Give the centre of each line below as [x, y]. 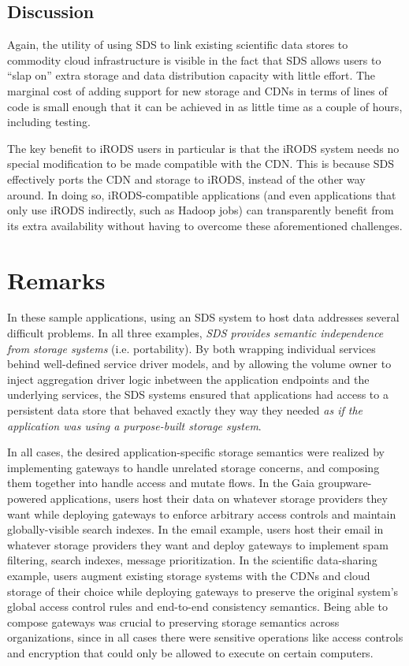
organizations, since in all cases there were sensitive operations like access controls [205, 637]
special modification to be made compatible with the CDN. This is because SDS [201, 164]
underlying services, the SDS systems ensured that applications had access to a [198, 394]
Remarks [56, 279]
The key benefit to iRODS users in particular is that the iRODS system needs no [203, 148]
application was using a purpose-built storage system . [134, 425]
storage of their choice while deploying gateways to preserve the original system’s [203, 591]
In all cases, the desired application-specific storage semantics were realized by [196, 452]
